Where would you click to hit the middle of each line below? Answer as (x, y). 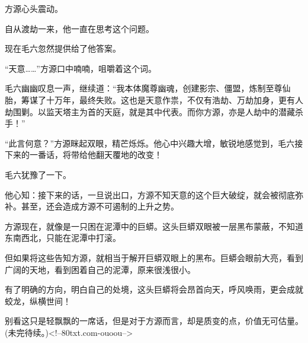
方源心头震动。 (34, 8)
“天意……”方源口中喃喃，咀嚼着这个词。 (81, 68)
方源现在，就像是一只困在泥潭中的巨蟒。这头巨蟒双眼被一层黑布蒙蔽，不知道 (154, 226)
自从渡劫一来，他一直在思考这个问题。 (79, 28)
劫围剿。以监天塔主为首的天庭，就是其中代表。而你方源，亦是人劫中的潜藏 (150, 111)
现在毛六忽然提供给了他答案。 (63, 48)
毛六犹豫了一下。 (38, 174)
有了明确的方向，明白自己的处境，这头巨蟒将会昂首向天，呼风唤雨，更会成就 (154, 289)
